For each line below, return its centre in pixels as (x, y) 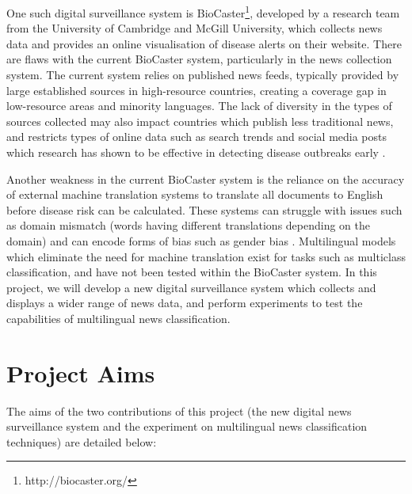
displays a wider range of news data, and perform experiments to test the (185, 303)
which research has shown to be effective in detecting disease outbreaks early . (196, 152)
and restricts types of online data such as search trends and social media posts (197, 137)
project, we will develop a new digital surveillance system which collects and (191, 287)
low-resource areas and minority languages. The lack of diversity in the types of (199, 106)
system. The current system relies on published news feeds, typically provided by (203, 75)
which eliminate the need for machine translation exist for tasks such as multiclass (206, 256)
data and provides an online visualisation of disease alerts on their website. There (204, 43)
